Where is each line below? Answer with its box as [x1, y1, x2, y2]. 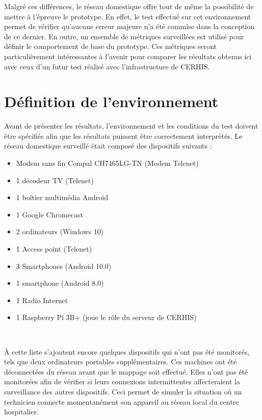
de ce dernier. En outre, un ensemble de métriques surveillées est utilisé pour [4, 31, 244, 41]
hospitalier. [4, 406, 39, 417]
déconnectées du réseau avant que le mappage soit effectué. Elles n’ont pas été [4, 366, 248, 377]
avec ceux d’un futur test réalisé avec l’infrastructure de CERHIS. [4, 61, 210, 71]
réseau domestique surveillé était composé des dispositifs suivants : [4, 140, 212, 151]
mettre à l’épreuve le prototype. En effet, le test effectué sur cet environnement [4, 11, 251, 21]
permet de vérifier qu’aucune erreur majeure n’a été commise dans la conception [4, 21, 255, 32]
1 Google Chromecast [16, 209, 84, 219]
